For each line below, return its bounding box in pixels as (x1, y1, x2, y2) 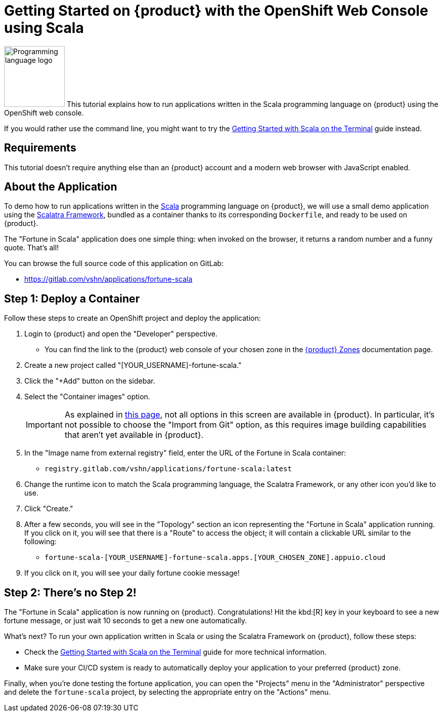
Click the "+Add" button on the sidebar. (24, 376, 155, 386)
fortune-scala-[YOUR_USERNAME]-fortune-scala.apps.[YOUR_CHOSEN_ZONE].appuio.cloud (45, 553, 386, 562)
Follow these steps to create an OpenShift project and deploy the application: (4, 314, 261, 323)
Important (26, 420, 63, 430)
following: (24, 537, 57, 546)
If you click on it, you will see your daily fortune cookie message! (24, 569, 240, 578)
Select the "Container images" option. (24, 392, 150, 401)
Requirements (4, 141, 76, 155)
